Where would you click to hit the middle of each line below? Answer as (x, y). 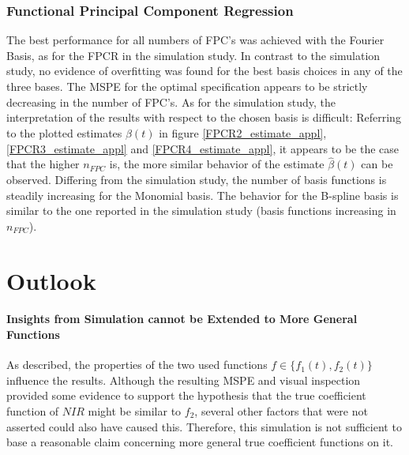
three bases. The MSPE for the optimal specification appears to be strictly (187, 86)
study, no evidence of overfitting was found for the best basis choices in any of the (204, 71)
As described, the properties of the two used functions (137, 365)
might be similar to (135, 410)
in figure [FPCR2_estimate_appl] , (243, 133)
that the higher (43, 164)
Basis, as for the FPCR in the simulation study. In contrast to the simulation (193, 55)
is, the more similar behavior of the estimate (217, 164)
